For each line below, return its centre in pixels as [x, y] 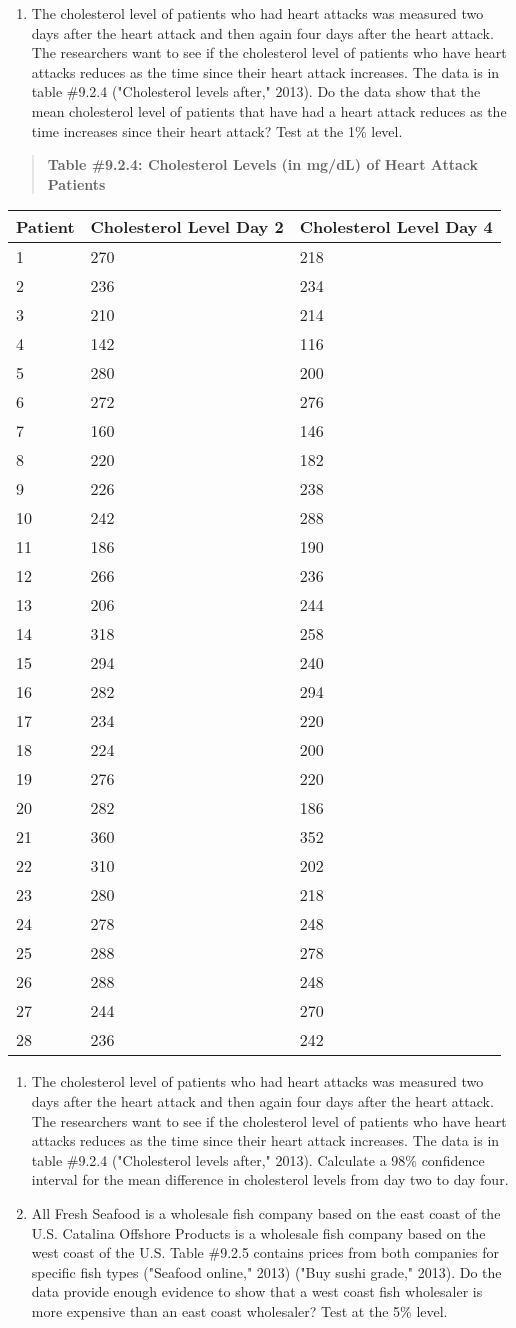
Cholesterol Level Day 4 [396, 227]
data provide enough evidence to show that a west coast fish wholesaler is [257, 1291]
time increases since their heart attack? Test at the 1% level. [217, 130]
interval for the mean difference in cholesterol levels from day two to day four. [270, 1179]
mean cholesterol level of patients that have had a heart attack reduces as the [269, 110]
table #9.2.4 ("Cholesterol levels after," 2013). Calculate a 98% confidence [258, 1159]
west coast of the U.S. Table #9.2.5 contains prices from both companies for [265, 1252]
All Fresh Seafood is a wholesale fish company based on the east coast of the [266, 1212]
